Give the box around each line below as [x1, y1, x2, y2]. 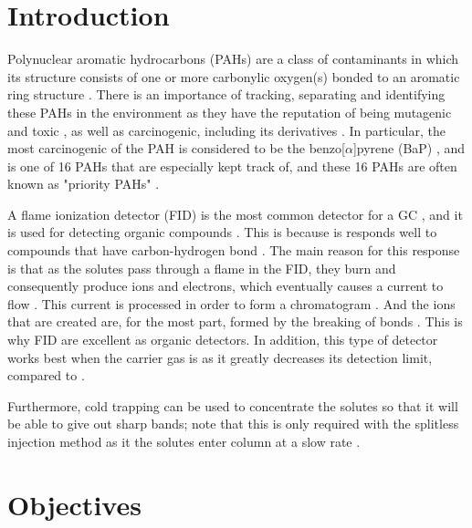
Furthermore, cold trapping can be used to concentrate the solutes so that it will [7, 396, 458, 415]
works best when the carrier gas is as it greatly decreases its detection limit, [7, 347, 433, 367]
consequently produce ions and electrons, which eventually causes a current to [7, 276, 444, 295]
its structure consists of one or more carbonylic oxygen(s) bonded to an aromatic [7, 67, 460, 86]
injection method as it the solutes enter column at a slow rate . [7, 432, 361, 450]
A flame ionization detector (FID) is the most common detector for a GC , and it [7, 204, 463, 223]
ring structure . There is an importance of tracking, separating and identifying [7, 85, 446, 104]
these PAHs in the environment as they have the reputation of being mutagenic [7, 102, 452, 121]
